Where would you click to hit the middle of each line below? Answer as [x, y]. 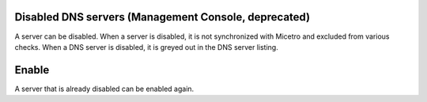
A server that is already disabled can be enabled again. [104, 89]
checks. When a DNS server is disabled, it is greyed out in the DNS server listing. [146, 47]
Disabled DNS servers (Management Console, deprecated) [162, 17]
